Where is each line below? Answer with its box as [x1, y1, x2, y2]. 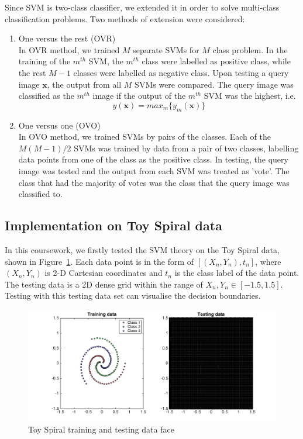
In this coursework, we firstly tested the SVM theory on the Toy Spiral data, [5, 243, 280, 255]
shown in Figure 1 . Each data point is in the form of [5, 255, 194, 267]
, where [255, 255, 281, 267]
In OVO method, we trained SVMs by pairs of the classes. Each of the [18, 130, 271, 143]
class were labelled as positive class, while [142, 55, 291, 67]
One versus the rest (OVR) [18, 32, 116, 44]
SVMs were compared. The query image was [135, 78, 294, 90]
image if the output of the [92, 89, 186, 102]
